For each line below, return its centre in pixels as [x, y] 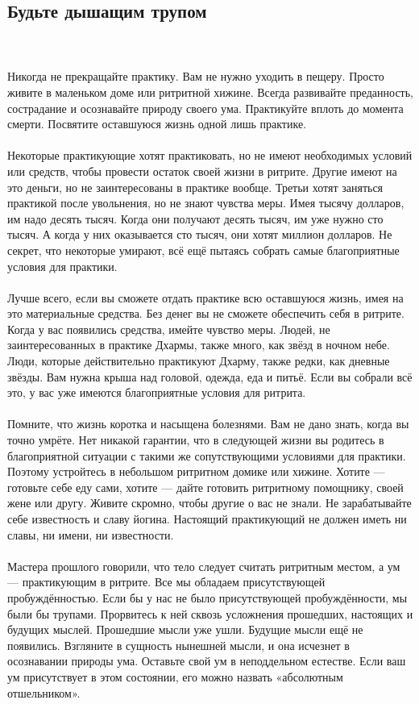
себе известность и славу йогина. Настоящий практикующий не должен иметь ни [207, 519]
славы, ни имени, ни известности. [91, 534]
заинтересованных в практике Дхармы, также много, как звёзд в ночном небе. [199, 345]
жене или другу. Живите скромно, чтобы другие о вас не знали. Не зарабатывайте [209, 503]
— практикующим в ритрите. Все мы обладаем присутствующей [166, 582]
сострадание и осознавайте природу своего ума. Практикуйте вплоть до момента [205, 108]
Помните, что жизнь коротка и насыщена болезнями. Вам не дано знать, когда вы [208, 424]
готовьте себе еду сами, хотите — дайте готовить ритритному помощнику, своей [205, 487]
